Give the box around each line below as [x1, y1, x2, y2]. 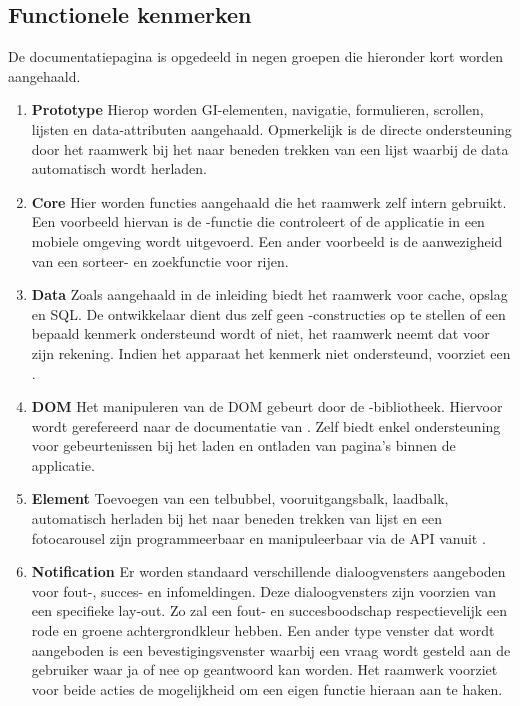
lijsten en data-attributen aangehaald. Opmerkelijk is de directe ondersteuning [31, 118, 512, 139]
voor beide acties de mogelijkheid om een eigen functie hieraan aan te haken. [31, 678, 503, 699]
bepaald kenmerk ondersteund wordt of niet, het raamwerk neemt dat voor [31, 323, 490, 344]
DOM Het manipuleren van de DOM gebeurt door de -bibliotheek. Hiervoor [31, 396, 503, 417]
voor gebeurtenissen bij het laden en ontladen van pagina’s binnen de [31, 435, 456, 456]
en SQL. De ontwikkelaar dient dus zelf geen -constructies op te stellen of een [31, 303, 506, 324]
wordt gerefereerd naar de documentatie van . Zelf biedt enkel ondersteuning [31, 415, 501, 436]
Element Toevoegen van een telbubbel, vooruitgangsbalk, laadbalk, [31, 488, 449, 509]
